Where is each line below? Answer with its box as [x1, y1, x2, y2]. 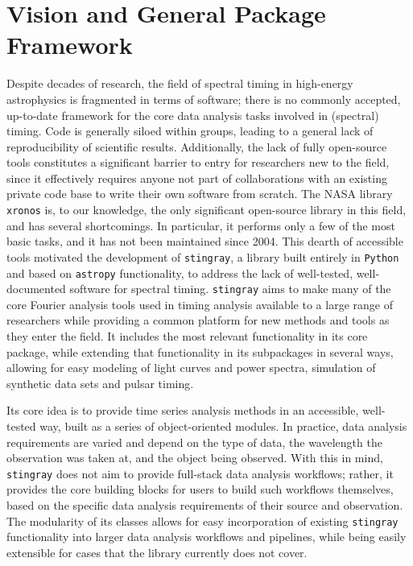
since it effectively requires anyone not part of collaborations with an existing [6, 169, 387, 186]
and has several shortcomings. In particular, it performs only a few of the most [6, 217, 395, 233]
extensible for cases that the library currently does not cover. [6, 543, 308, 560]
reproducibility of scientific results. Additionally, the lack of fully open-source [6, 138, 387, 155]
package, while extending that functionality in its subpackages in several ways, [6, 343, 394, 360]
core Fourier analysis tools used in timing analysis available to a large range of [6, 295, 393, 312]
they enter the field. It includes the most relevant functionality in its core [6, 328, 368, 345]
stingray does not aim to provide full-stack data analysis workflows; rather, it [6, 465, 394, 481]
